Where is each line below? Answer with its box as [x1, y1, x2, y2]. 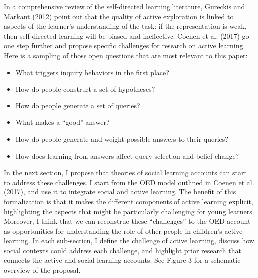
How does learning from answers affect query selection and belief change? [15, 150, 239, 161]
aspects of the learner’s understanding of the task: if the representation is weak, [4, 21, 247, 31]
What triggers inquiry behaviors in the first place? [15, 67, 169, 77]
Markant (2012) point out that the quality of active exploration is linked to [4, 11, 234, 21]
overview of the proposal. [4, 265, 81, 275]
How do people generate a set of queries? [15, 100, 140, 110]
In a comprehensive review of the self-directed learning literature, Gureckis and [4, 1, 245, 11]
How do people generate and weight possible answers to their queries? [15, 133, 228, 144]
